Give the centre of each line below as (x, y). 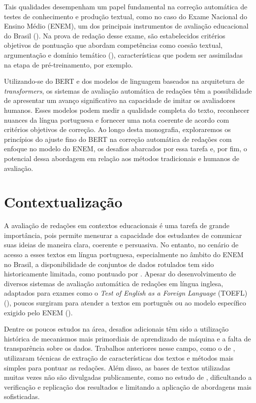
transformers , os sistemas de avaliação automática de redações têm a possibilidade (128, 90)
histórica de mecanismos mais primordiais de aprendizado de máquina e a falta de (128, 338)
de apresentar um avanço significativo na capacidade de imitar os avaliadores (120, 100)
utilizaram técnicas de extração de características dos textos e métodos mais (119, 357)
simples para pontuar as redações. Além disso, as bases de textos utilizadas (117, 367)
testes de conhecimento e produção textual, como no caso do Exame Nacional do (126, 16)
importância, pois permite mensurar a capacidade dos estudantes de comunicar (123, 235)
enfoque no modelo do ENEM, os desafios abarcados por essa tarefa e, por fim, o (126, 149)
